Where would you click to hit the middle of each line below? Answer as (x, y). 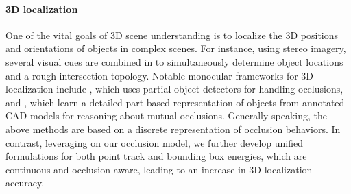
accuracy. (25, 183)
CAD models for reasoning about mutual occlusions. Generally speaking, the (167, 116)
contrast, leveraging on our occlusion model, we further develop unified (154, 142)
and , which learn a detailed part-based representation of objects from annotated (175, 102)
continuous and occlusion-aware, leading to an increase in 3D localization (159, 169)
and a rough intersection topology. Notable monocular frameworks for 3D (160, 75)
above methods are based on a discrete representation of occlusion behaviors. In (173, 129)
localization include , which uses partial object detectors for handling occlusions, (174, 89)
